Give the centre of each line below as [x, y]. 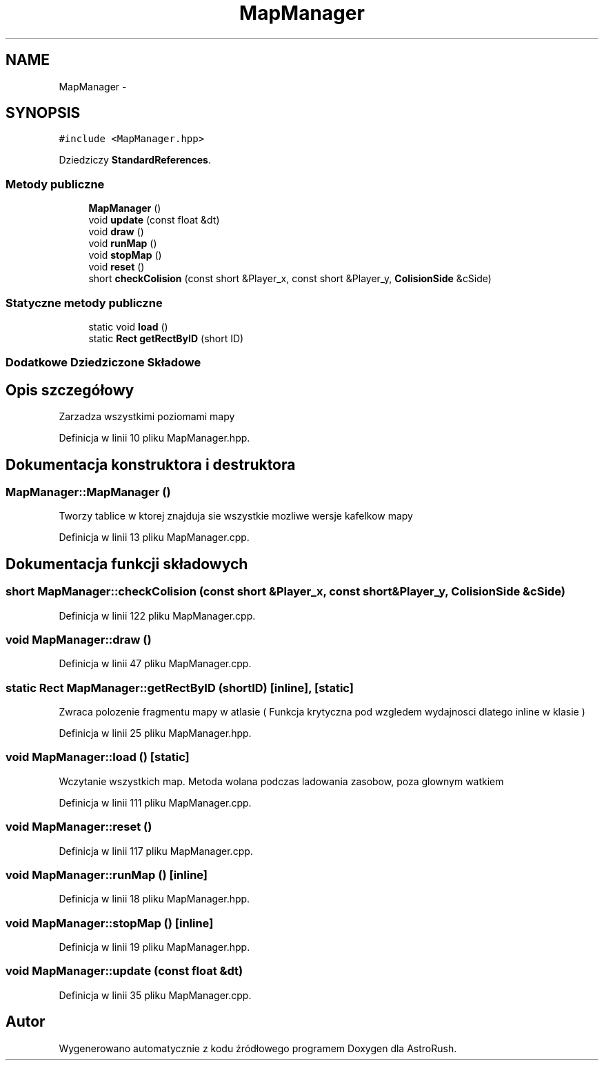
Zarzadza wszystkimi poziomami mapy [147, 417]
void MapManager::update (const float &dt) [124, 971]
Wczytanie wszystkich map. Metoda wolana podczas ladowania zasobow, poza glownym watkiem [281, 781]
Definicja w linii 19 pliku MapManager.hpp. [154, 947]
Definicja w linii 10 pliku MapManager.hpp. [154, 438]
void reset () [117, 267]
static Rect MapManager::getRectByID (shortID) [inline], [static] [180, 688]
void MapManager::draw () [79, 639]
